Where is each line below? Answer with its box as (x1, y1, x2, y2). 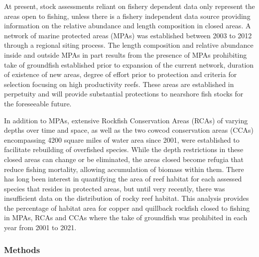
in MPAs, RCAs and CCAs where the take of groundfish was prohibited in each (4, 212, 248, 223)
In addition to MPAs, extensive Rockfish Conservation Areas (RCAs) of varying (4, 115, 248, 125)
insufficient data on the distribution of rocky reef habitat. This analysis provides (4, 193, 249, 203)
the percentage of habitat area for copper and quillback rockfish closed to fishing (4, 202, 250, 213)
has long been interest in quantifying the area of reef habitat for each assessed (4, 173, 242, 184)
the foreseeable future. (4, 98, 72, 108)
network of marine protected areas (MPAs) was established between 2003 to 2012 (4, 30, 252, 40)
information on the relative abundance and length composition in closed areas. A (4, 20, 251, 31)
